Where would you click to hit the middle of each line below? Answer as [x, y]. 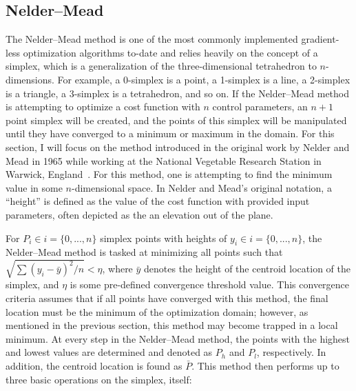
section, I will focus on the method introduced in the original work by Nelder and [178, 147]
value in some [34, 187]
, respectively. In [291, 352]
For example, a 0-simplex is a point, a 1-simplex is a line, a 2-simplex [204, 79]
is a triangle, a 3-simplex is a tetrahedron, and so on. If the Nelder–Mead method [178, 93]
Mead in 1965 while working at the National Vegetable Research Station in [164, 160]
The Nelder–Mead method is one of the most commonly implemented [152, 39]
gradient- [320, 39]
